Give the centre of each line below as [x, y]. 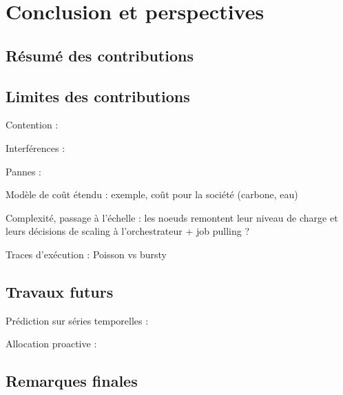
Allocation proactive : [51, 344]
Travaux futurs [60, 291]
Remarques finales [72, 381]
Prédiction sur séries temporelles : [77, 320]
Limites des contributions [98, 96]
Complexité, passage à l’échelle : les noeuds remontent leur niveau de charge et [172, 217]
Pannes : [23, 171]
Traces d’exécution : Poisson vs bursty [86, 254]
